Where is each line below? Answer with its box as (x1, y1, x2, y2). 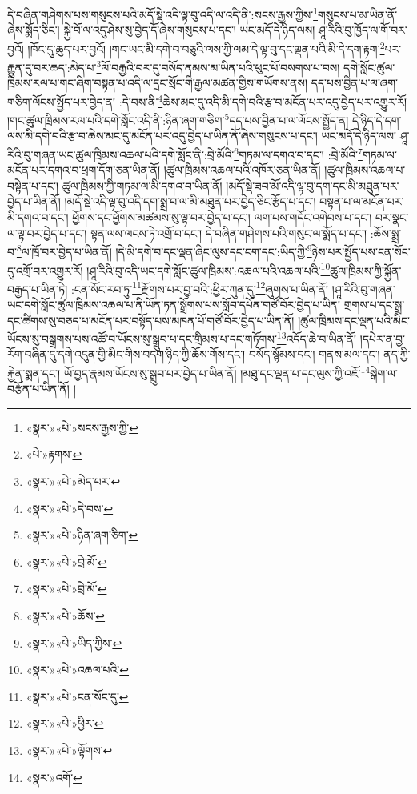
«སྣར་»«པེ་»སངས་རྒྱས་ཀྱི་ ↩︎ (26, 419, 138, 435)
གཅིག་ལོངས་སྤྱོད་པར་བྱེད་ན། (7, 93, 116, 110)
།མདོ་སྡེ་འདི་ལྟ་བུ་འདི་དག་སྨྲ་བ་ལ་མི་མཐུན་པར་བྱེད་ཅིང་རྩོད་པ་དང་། (64, 193, 316, 210)
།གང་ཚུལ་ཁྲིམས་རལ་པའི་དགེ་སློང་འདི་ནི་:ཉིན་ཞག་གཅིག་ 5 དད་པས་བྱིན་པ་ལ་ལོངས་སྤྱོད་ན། (7, 110, 349, 128)
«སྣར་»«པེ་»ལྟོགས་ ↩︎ (26, 742, 113, 758)
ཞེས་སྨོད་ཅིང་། (7, 22, 60, 38)
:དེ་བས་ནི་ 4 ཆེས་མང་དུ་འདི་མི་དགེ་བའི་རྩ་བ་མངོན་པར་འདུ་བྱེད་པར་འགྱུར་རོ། (118, 90, 407, 110)
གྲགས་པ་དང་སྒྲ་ (343, 296, 405, 312)
